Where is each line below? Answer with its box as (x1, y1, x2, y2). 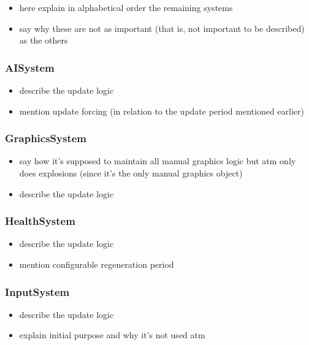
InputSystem (5, 284, 70, 299)
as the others (19, 34, 68, 47)
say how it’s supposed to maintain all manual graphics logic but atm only (19, 154, 296, 167)
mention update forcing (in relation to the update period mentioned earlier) (19, 104, 304, 117)
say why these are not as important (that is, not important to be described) (19, 21, 305, 34)
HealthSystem (5, 213, 75, 229)
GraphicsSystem (5, 131, 87, 146)
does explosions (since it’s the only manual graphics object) (19, 167, 243, 179)
